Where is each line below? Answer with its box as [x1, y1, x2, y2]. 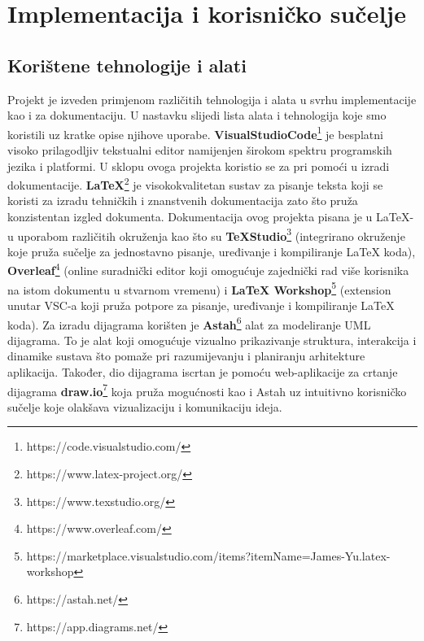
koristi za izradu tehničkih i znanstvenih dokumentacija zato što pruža [7, 192, 358, 209]
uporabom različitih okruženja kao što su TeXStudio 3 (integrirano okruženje [17, 225, 405, 244]
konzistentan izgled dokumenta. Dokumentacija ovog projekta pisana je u [7, 208, 373, 225]
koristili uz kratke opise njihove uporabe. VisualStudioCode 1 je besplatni [7, 123, 383, 142]
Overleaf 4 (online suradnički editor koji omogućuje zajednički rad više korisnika [7, 259, 409, 279]
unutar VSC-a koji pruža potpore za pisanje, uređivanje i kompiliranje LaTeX [7, 296, 395, 313]
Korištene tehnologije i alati [7, 52, 247, 77]
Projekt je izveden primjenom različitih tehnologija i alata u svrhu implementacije [7, 90, 417, 107]
